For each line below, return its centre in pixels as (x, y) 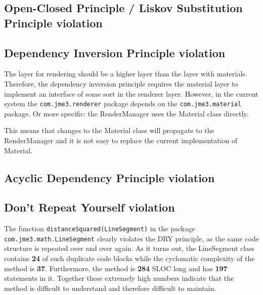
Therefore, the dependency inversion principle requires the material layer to (121, 83)
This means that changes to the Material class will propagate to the (109, 130)
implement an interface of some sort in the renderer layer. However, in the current (131, 93)
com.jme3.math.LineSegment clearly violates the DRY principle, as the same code (131, 238)
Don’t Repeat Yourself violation (90, 207)
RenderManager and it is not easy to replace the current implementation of (121, 140)
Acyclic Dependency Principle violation (109, 177)
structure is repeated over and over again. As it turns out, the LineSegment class (129, 248)
